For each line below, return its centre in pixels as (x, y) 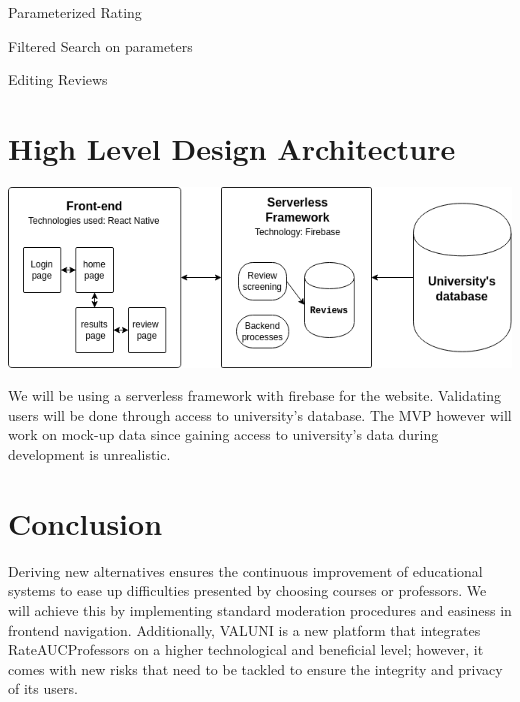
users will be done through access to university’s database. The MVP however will (260, 414)
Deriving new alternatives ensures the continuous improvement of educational (245, 570)
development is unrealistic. (89, 454)
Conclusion (85, 522)
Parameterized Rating (75, 12)
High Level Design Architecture (232, 147)
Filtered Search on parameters (100, 45)
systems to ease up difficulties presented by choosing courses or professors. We (247, 590)
